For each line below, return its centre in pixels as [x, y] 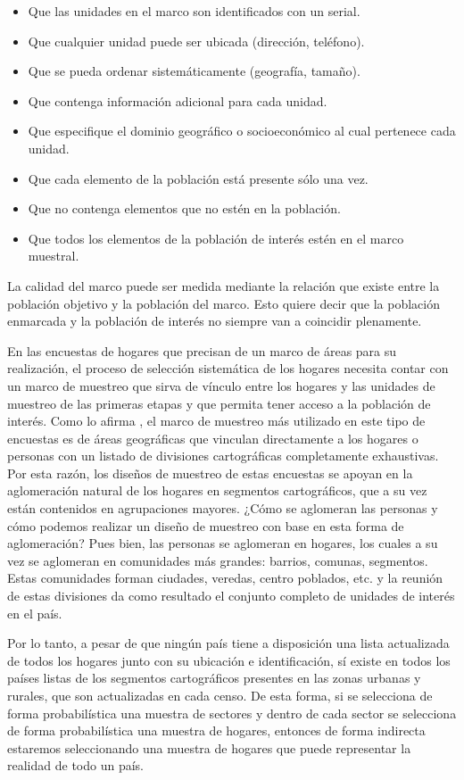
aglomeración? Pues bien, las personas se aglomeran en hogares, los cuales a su [223, 543]
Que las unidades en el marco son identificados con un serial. [194, 11]
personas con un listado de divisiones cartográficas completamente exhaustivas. [223, 456]
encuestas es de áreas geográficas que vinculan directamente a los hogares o [213, 438]
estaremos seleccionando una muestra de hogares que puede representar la [209, 747]
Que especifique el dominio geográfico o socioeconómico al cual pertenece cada [242, 131]
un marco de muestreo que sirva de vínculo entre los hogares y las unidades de [221, 385]
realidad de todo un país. [75, 765]
